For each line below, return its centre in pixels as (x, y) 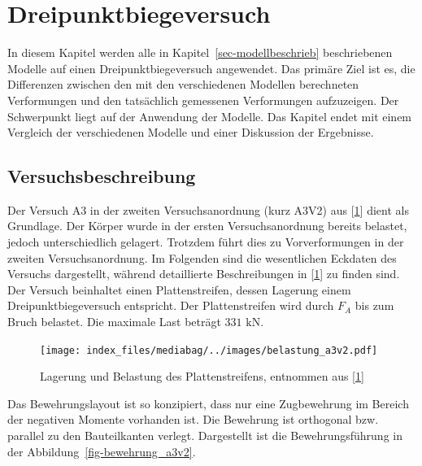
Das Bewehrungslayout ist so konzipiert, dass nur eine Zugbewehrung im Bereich (208, 403)
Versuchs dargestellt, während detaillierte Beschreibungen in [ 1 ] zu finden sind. (204, 274)
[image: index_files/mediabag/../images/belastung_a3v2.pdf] (209, 350)
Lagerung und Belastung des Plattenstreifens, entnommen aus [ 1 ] (202, 376)
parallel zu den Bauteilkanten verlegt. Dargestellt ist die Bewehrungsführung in (205, 436)
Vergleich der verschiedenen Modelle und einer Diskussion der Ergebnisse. (191, 132)
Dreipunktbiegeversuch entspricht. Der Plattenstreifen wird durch (171, 305)
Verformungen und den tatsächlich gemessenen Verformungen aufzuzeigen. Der (203, 100)
